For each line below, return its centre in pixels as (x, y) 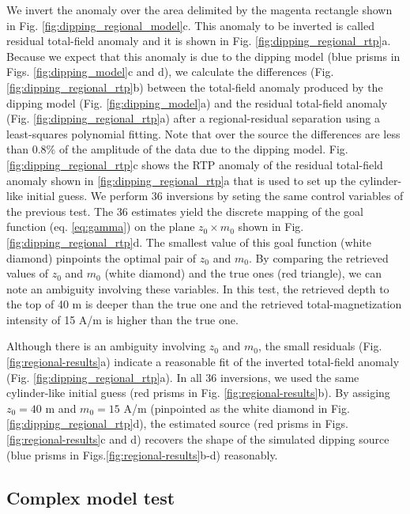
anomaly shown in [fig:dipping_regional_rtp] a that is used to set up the (181, 180)
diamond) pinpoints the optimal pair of (102, 257)
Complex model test (91, 497)
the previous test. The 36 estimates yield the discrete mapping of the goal (185, 211)
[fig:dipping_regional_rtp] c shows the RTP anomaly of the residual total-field (195, 164)
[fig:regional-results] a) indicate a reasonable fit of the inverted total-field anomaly (203, 362)
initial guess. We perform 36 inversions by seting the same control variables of (215, 196)
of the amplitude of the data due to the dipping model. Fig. (203, 149)
